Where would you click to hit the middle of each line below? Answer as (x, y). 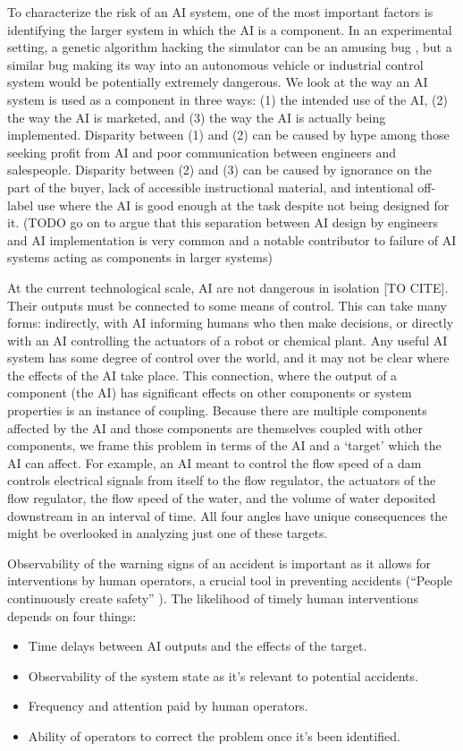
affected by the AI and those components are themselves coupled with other (215, 427)
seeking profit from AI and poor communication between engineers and (202, 152)
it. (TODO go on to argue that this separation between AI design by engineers (223, 222)
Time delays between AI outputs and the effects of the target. (198, 646)
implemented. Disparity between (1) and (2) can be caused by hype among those (228, 135)
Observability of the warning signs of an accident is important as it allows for (219, 563)
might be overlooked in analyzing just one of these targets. (168, 533)
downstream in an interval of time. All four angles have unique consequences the (227, 515)
